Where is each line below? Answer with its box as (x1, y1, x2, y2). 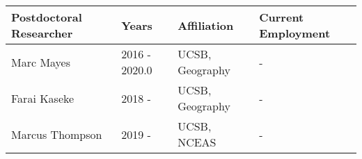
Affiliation (178, 17, 234, 33)
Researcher (11, 25, 73, 41)
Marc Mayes (11, 53, 71, 70)
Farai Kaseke (11, 90, 74, 106)
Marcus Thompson (11, 126, 102, 142)
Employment (259, 25, 331, 41)
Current (259, 9, 304, 25)
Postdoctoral (11, 9, 82, 25)
